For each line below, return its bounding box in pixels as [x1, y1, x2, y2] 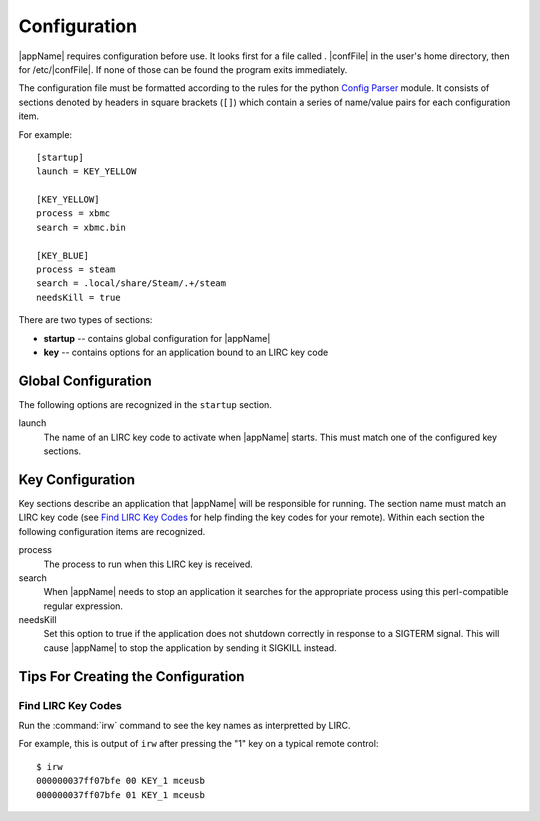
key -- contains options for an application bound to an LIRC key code [43, 346, 329, 358]
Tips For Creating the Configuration [18, 668, 245, 685]
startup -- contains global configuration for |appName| [43, 332, 271, 344]
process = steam [36, 264, 116, 275]
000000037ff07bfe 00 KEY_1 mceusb [36, 775, 205, 787]
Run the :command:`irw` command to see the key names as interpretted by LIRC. [18, 720, 351, 732]
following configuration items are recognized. [18, 525, 206, 537]
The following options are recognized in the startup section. [18, 398, 272, 410]
